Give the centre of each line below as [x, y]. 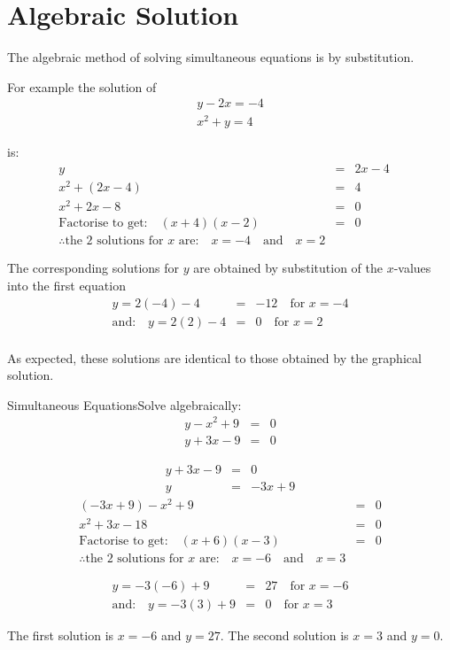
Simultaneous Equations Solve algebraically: [124, 404]
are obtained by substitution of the [288, 268]
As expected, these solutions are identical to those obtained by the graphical [214, 357]
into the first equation [66, 285]
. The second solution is [284, 635]
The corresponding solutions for [93, 268]
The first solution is [61, 635]
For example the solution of [82, 86]
